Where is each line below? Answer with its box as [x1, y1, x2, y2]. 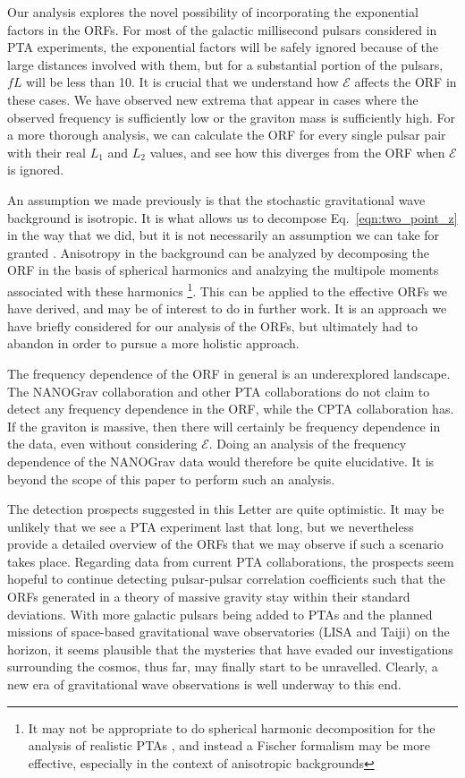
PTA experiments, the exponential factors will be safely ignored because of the [7, 38, 439, 56]
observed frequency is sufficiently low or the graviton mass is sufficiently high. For [7, 107, 456, 126]
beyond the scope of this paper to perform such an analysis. [7, 469, 335, 488]
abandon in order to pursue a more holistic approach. [7, 334, 300, 353]
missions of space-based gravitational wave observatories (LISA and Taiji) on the [7, 622, 450, 641]
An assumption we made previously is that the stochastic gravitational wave [7, 190, 426, 209]
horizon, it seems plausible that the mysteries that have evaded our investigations [7, 639, 453, 658]
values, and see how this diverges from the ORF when [149, 142, 445, 161]
